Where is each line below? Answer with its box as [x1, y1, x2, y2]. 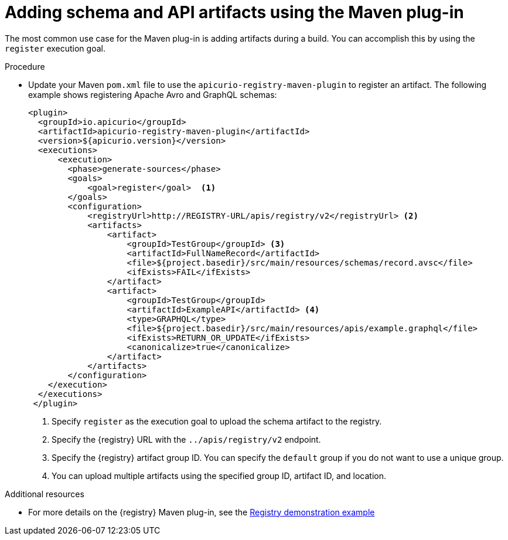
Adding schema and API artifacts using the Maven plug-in [5, 2, 464, 22]
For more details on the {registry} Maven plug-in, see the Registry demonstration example [28, 507, 375, 517]
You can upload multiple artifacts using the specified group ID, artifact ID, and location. [52, 470, 387, 481]
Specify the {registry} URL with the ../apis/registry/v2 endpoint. [52, 434, 321, 444]
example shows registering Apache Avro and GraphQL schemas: [28, 89, 277, 100]
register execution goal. [5, 43, 105, 53]
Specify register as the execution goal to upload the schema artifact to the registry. [52, 416, 382, 426]
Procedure [5, 61, 45, 72]
